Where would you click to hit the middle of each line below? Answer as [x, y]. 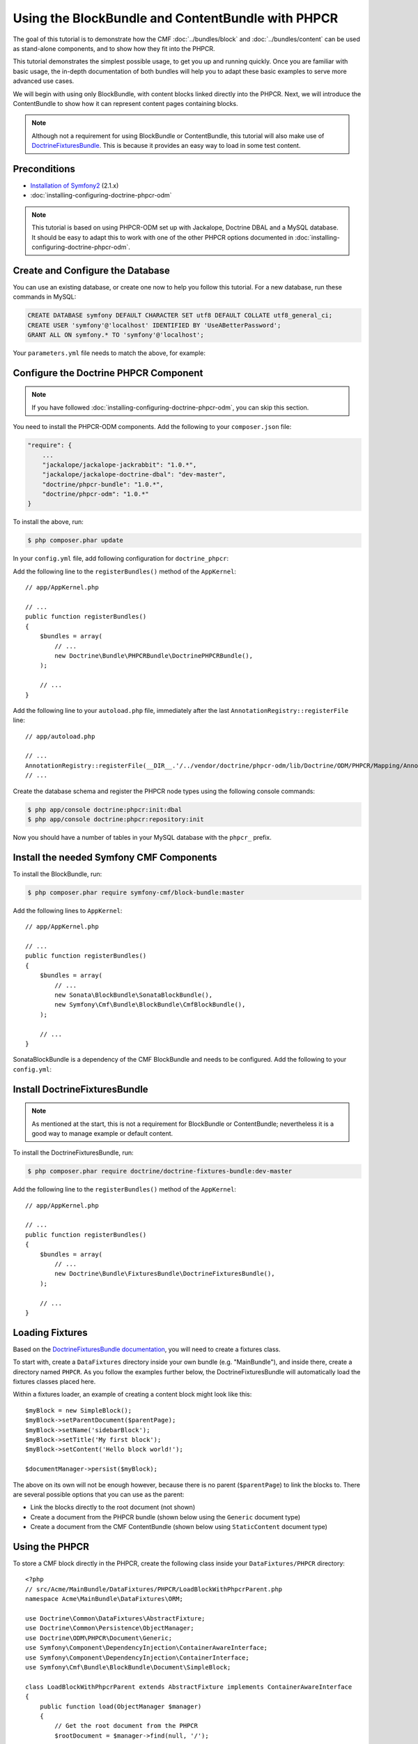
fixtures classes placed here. [54, 1382]
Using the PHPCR [51, 1546]
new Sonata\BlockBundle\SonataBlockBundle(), [133, 995]
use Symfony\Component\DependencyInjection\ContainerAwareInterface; [147, 1648]
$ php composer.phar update [75, 540]
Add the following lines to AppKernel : [68, 910]
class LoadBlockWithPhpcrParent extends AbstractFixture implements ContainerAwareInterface [189, 1687]
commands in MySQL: [45, 297]
